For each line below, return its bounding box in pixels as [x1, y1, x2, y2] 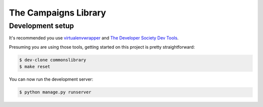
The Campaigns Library [9, 7, 107, 18]
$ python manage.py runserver [19, 89, 92, 95]
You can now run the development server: [9, 76, 94, 82]
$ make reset [19, 64, 51, 70]
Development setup [9, 21, 74, 30]
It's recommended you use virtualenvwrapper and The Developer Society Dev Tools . [9, 35, 179, 41]
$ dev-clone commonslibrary [19, 57, 86, 63]
